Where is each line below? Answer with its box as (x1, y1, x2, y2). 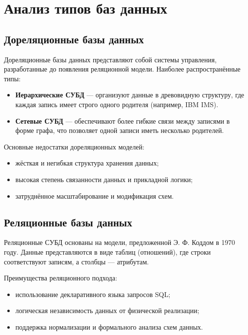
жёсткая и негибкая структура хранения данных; (15, 158, 159, 168)
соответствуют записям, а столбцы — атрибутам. (4, 256, 149, 266)
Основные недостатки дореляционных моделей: (4, 141, 144, 151)
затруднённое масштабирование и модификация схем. (15, 190, 174, 201)
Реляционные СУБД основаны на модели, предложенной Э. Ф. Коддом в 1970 (4, 237, 235, 247)
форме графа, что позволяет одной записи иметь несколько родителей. (15, 125, 224, 135)
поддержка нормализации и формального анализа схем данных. (15, 321, 203, 332)
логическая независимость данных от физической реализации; (15, 305, 199, 316)
